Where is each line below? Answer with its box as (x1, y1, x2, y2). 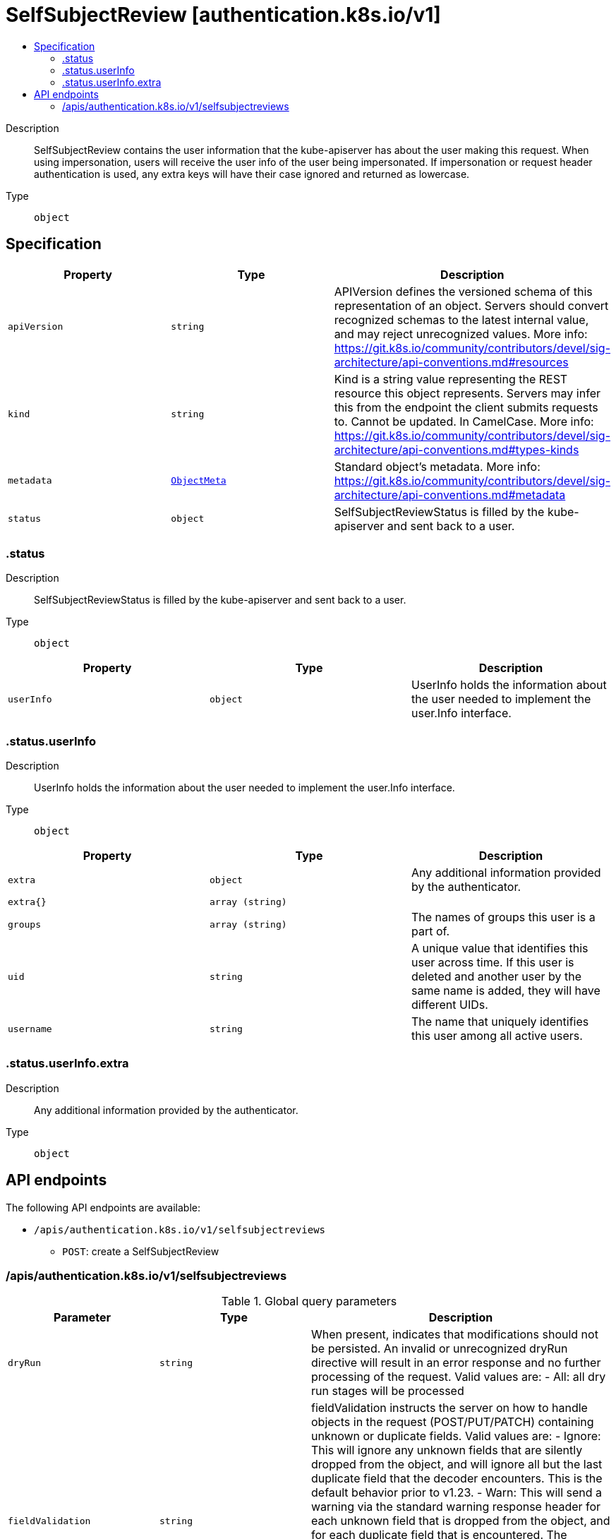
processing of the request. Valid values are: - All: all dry (311, 1370, 606, 1384)
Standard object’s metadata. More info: (334, 459, 540, 474)
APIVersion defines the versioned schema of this (334, 284, 593, 299)
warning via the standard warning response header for (311, 1499, 601, 1514)
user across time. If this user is (411, 955, 574, 970)
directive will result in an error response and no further (311, 1355, 601, 1370)
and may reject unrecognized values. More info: (334, 326, 588, 341)
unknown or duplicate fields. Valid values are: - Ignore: (311, 1429, 601, 1444)
